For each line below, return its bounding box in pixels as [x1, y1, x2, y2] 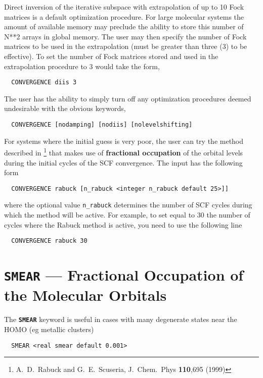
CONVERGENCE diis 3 [11, 79, 77, 86]
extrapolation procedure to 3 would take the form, [4, 61, 160, 71]
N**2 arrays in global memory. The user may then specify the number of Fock [4, 31, 247, 41]
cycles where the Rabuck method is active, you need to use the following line [4, 219, 242, 230]
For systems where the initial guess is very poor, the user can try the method [4, 135, 244, 146]
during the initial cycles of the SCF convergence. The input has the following [4, 157, 243, 168]
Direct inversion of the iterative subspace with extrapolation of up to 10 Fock [4, 2, 244, 12]
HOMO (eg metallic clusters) [4, 323, 94, 334]
